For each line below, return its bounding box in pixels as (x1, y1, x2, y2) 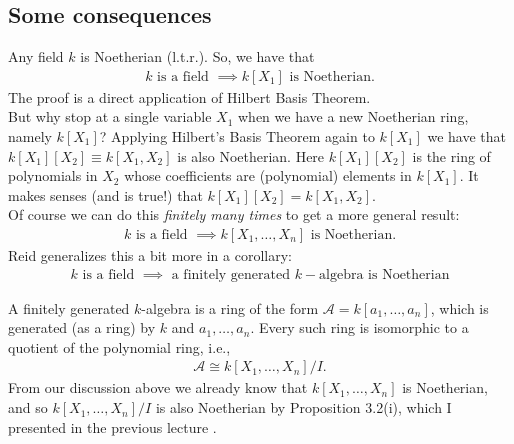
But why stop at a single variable (8, 106, 212, 127)
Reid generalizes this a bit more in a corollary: (8, 245, 292, 266)
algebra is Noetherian (319, 267, 450, 282)
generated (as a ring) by (8, 317, 156, 338)
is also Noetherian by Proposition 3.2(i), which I (155, 397, 452, 418)
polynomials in (8, 165, 98, 186)
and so (8, 397, 48, 418)
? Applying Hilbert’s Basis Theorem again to (99, 126, 375, 147)
